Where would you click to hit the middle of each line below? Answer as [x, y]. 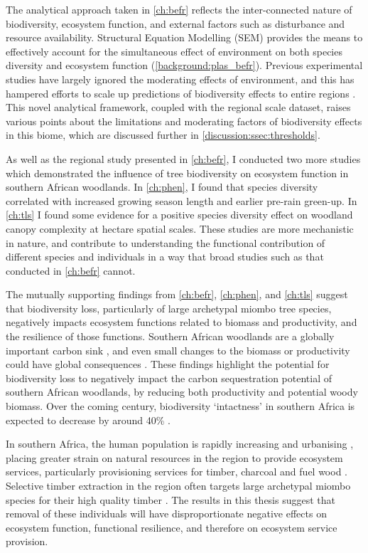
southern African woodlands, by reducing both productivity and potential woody [182, 392]
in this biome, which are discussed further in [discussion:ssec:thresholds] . [163, 135]
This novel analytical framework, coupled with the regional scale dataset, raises [178, 107]
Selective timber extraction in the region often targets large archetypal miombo [178, 485]
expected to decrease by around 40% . [88, 420]
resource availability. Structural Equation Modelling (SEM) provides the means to [184, 37]
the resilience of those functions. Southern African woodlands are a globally [170, 336]
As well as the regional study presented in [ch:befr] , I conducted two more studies [183, 158]
